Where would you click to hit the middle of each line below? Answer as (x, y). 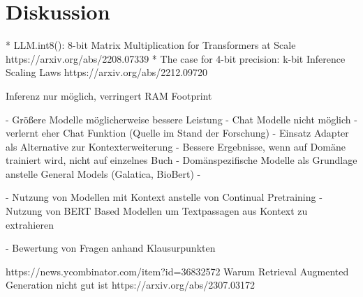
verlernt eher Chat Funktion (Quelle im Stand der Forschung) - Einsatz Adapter (177, 133)
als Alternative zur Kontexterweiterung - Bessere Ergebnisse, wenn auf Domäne (176, 146)
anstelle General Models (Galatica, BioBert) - (103, 173)
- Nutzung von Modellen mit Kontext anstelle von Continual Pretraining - (164, 197)
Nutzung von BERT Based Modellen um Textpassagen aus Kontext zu (157, 211)
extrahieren (30, 224)
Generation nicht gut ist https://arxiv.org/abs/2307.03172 (131, 285)
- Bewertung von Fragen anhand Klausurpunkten (111, 248)
